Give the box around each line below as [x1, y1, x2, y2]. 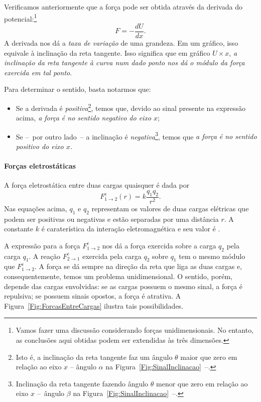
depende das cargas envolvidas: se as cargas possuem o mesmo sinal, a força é [4, 281, 242, 291]
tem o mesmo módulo [179, 250, 245, 261]
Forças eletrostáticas [4, 161, 76, 171]
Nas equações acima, [4, 203, 67, 213]
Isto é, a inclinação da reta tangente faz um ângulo [16, 351, 173, 362]
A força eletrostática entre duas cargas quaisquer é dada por [4, 180, 190, 190]
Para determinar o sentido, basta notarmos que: [4, 84, 151, 94]
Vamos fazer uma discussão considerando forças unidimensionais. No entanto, [16, 325, 254, 335]
